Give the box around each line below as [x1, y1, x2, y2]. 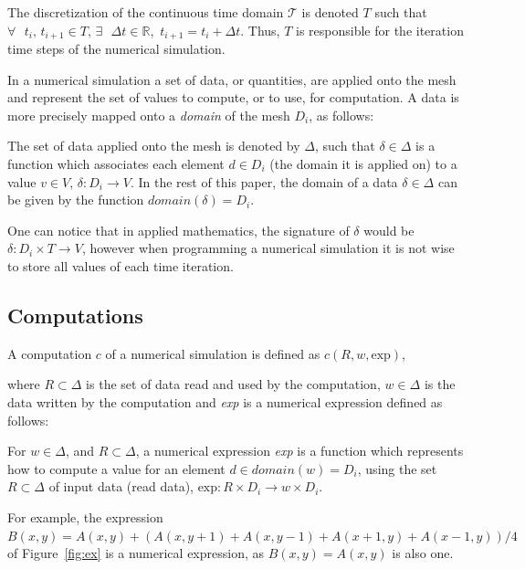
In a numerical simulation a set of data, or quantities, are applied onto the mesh [7, 69, 457, 89]
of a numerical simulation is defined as [105, 343, 320, 363]
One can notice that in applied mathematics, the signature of [7, 220, 350, 239]
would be [363, 220, 415, 239]
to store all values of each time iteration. [7, 256, 234, 275]
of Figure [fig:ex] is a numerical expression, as [7, 543, 265, 563]
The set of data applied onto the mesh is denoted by [7, 136, 300, 155]
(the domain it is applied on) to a [269, 154, 457, 174]
